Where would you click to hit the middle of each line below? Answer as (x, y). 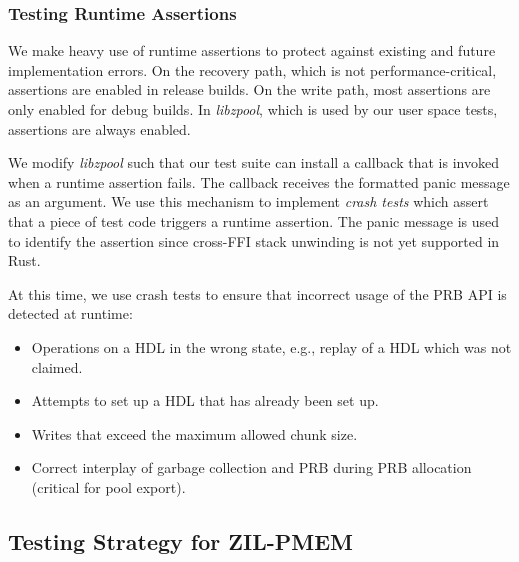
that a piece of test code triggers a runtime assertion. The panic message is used (254, 220)
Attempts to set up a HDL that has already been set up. (205, 400)
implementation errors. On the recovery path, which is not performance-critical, (252, 69)
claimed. (57, 366)
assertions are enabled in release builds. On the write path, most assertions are (249, 89)
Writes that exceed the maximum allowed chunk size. (194, 433)
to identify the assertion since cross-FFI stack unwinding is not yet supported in (254, 240)
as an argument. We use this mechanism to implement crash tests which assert (248, 201)
